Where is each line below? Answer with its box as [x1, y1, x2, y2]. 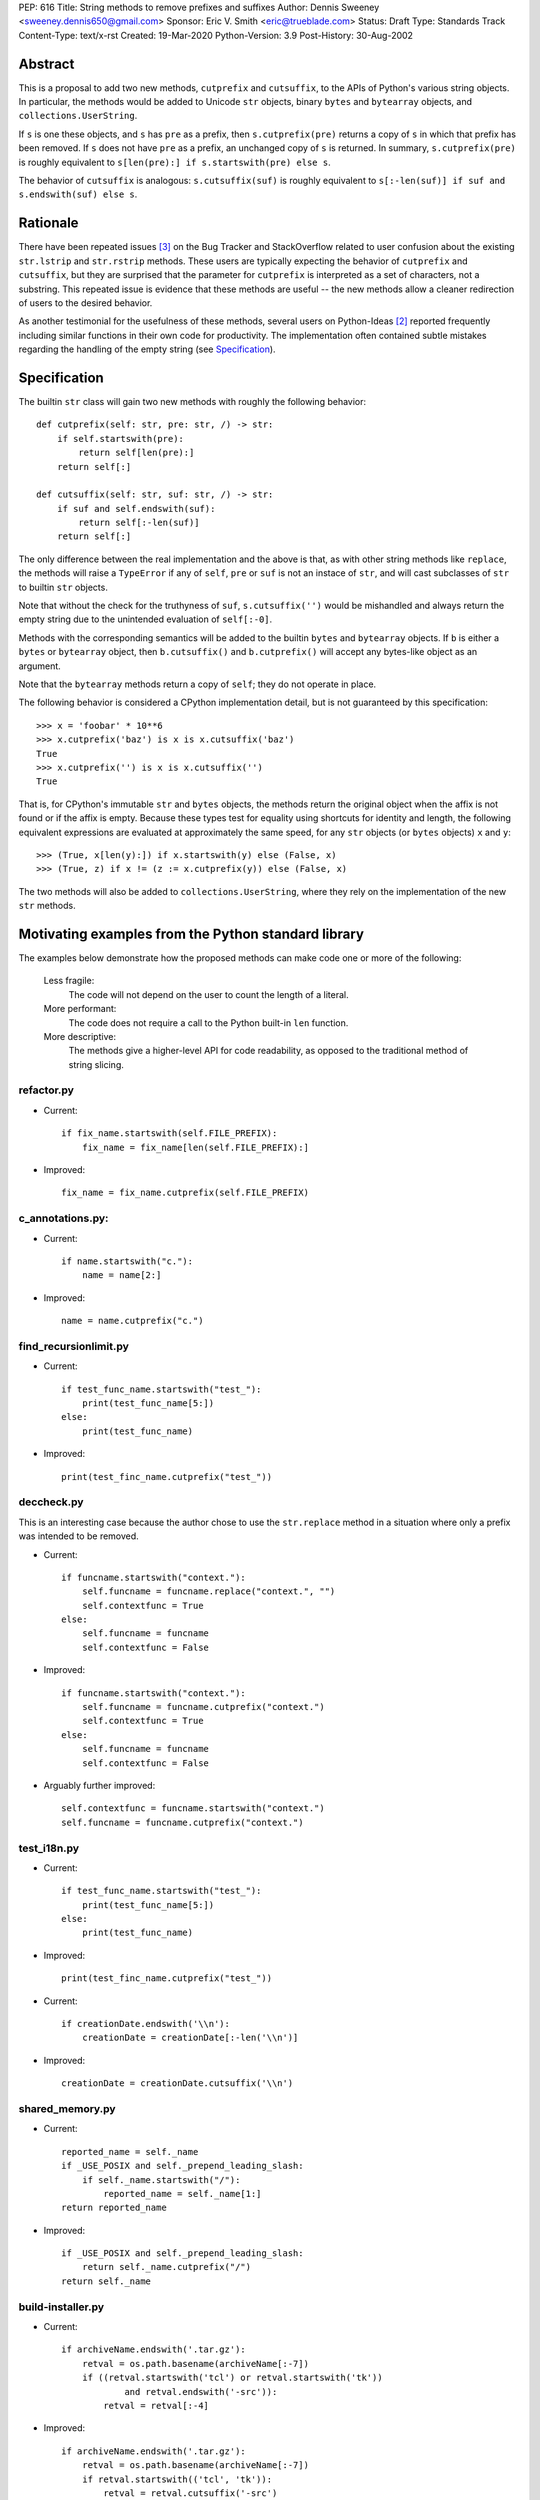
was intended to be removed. [18, 1530, 139, 1542]
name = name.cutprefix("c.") [61, 1315, 204, 1327]
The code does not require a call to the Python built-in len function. [68, 1016, 349, 1029]
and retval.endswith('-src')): [124, 2386, 278, 2397]
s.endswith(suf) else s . [18, 188, 138, 200]
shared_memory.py [18, 2101, 116, 2115]
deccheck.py [18, 1495, 84, 1509]
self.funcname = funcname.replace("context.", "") [81, 1586, 336, 1597]
